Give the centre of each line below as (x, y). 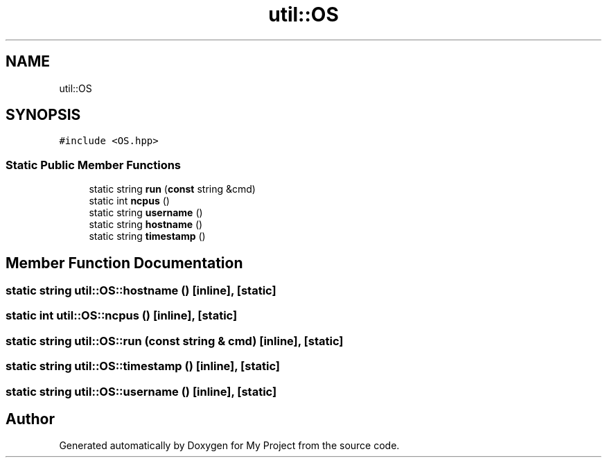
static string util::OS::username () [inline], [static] (141, 391)
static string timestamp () (147, 236)
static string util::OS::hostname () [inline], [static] (141, 291)
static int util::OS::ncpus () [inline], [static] (122, 316)
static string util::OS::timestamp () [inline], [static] (143, 366)
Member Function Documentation (124, 263)
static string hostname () (146, 225)
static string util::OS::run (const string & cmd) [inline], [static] (175, 341)
